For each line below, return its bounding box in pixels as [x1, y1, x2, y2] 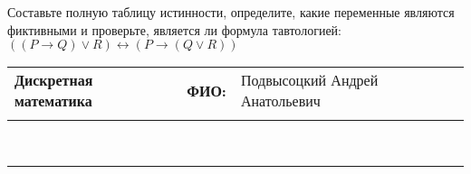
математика [14, 90, 92, 112]
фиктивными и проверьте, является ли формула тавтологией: [7, 20, 341, 39]
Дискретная [14, 69, 93, 91]
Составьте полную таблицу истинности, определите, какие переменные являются [7, 3, 455, 21]
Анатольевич [240, 90, 321, 112]
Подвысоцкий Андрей [240, 69, 379, 91]
